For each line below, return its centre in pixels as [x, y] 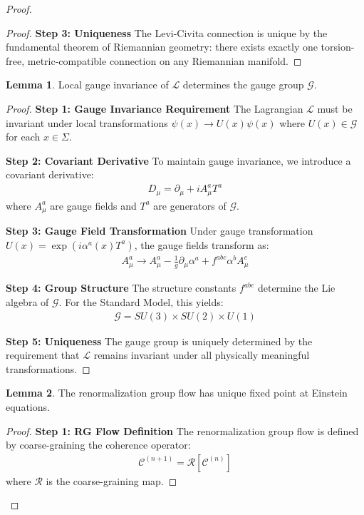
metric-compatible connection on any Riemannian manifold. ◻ [165, 60]
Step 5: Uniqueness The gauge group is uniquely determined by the [159, 341]
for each [23, 137]
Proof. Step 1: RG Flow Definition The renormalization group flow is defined [182, 430]
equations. [28, 406]
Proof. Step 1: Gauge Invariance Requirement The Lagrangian [155, 108]
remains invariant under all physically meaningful [202, 355]
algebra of [27, 301]
